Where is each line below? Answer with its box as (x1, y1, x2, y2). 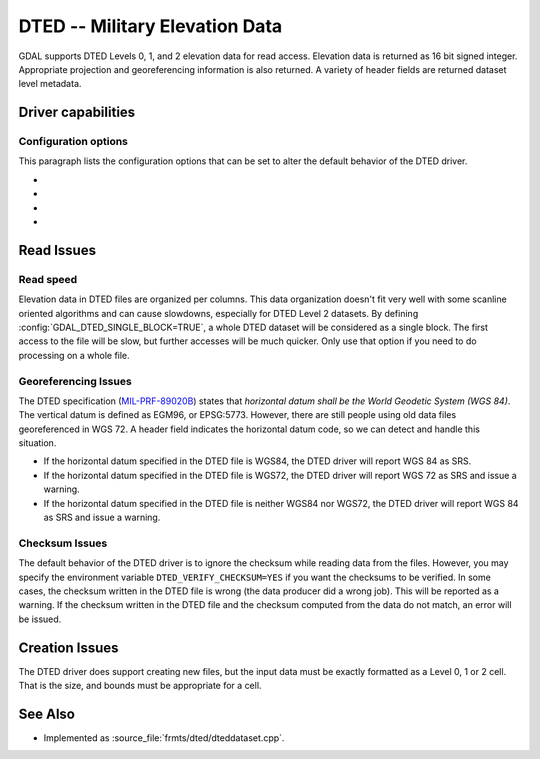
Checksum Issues (18, 536, 108, 550)
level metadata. (18, 78, 82, 90)
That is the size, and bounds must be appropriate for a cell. (18, 680, 262, 692)
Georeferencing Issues (18, 374, 132, 388)
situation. (18, 437, 57, 449)
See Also (18, 705, 75, 722)
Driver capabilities (18, 104, 136, 121)
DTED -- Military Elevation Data (18, 15, 283, 37)
